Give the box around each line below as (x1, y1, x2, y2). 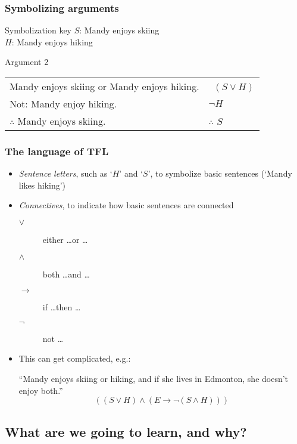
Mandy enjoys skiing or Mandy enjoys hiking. (10, 79, 199, 93)
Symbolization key (5, 24, 72, 36)
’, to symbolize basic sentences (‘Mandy (148, 167, 292, 180)
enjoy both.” (18, 384, 63, 396)
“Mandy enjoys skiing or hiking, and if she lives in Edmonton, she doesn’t (18, 372, 289, 384)
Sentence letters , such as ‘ (18, 167, 112, 180)
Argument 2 (5, 55, 49, 68)
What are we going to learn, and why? (5, 422, 247, 440)
